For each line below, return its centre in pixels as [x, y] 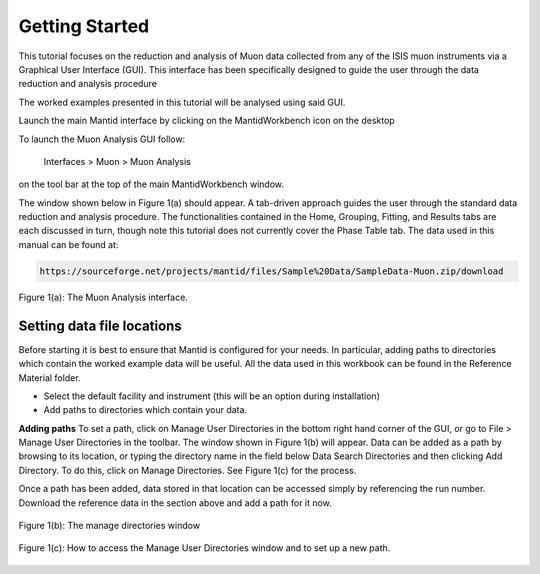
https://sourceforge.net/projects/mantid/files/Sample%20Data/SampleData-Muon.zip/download [271, 271]
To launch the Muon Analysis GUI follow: [102, 139]
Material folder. [49, 377]
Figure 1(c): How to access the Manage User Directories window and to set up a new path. [204, 548]
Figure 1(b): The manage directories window [109, 526]
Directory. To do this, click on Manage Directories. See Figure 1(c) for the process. [187, 470]
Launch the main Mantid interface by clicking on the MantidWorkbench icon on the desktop [206, 121]
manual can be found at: [68, 244]
